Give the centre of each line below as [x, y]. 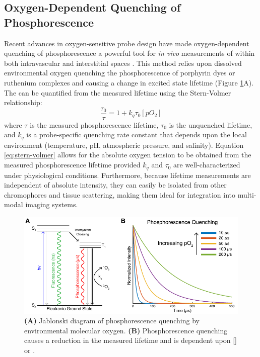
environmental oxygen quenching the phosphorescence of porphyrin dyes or [120, 73]
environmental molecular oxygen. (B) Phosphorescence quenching [126, 330]
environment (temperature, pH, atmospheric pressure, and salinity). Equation [124, 145]
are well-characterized [207, 165]
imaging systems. [52, 204]
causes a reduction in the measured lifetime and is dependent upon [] [131, 340]
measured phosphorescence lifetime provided [72, 165]
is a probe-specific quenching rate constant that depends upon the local [137, 135]
